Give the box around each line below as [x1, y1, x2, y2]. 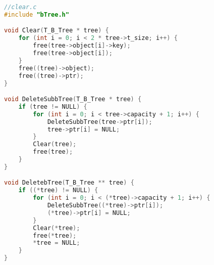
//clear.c [4, 4, 37, 11]
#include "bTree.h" [4, 11, 69, 18]
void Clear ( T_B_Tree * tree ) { [4, 27, 109, 34]
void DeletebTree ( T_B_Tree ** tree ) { [4, 179, 134, 187]
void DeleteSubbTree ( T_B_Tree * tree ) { [4, 96, 142, 103]
